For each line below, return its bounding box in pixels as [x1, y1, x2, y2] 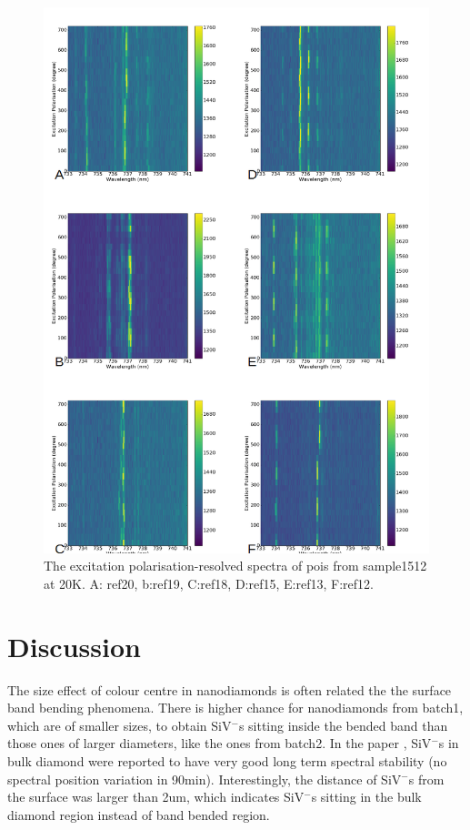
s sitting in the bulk [311, 787, 422, 806]
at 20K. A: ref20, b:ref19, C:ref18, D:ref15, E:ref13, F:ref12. [44, 573, 374, 592]
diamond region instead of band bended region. [7, 805, 270, 824]
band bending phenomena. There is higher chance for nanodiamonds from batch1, [7, 698, 464, 717]
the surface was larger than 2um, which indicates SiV [7, 787, 305, 806]
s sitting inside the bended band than [238, 715, 448, 734]
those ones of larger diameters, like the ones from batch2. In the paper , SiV [7, 734, 432, 753]
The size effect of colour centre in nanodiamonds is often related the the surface [7, 680, 452, 699]
